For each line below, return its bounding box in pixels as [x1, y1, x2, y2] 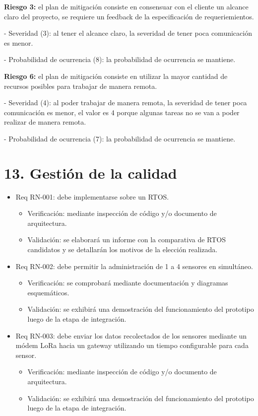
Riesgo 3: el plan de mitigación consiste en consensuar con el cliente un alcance [4, 1, 249, 11]
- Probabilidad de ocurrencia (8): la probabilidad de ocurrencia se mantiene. [4, 54, 236, 65]
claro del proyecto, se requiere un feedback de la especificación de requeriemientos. [4, 11, 254, 21]
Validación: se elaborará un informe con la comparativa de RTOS [27, 234, 226, 245]
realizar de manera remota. [4, 117, 86, 127]
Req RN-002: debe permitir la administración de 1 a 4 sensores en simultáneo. [15, 261, 253, 271]
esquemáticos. [27, 287, 69, 297]
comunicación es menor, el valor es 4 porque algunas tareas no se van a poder [4, 107, 240, 117]
